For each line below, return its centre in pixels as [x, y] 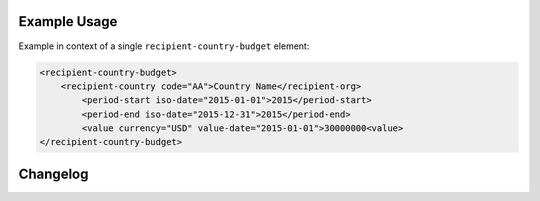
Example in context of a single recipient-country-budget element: [164, 46]
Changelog [53, 173]
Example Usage [68, 21]
